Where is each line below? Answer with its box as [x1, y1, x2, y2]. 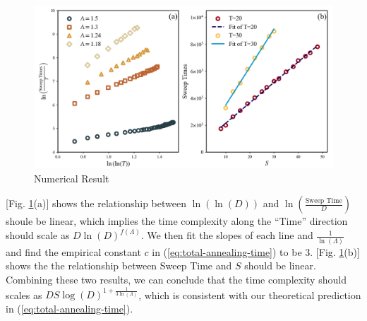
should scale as [6, 228, 70, 243]
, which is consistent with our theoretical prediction [138, 287, 361, 302]
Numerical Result [34, 170, 109, 185]
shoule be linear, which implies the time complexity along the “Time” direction [6, 214, 348, 228]
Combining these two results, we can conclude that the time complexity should [6, 272, 347, 286]
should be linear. [244, 258, 316, 273]
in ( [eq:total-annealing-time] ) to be [152, 244, 302, 259]
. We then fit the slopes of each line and [140, 228, 313, 243]
